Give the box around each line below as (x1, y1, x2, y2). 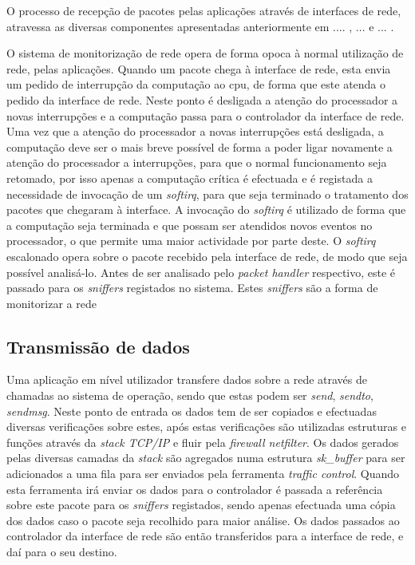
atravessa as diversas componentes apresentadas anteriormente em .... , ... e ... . (6, 18, 394, 34)
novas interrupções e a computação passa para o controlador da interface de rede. (6, 107, 405, 124)
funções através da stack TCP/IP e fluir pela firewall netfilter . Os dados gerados (6, 433, 399, 450)
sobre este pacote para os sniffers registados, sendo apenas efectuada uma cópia (6, 496, 396, 513)
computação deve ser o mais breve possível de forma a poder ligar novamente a (6, 138, 393, 155)
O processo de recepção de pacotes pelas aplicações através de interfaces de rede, (6, 2, 401, 18)
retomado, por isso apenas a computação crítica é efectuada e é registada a (6, 169, 373, 186)
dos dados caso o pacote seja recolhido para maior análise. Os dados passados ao (6, 512, 400, 528)
